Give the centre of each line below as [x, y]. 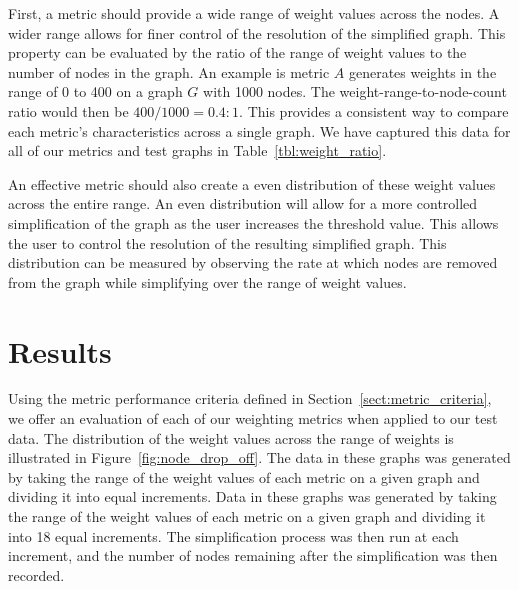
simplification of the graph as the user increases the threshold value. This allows [253, 222]
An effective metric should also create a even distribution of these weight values [252, 183]
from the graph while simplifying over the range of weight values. [207, 281]
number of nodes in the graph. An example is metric [169, 71]
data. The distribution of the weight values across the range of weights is [231, 437]
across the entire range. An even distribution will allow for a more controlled [243, 203]
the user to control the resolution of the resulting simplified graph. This [227, 242]
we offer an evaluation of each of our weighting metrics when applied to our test [253, 418]
